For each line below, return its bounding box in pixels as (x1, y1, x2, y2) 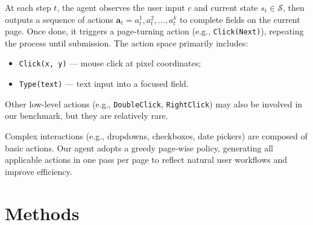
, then (282, 1, 305, 13)
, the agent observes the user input (57, 1, 185, 13)
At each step (5, 1, 51, 13)
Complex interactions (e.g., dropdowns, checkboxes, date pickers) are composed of (5, 130, 308, 142)
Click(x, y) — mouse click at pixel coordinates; (19, 57, 201, 69)
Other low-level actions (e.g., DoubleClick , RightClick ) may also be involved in (5, 97, 303, 110)
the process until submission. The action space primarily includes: (5, 36, 248, 49)
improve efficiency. (5, 165, 72, 177)
